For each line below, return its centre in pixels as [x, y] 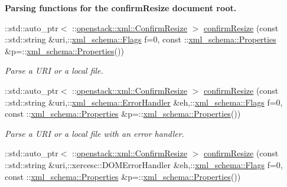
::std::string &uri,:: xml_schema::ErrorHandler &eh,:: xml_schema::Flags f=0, [144, 102]
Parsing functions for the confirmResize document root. [121, 8]
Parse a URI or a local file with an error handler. [94, 133]
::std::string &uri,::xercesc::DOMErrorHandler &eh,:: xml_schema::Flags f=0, [144, 164]
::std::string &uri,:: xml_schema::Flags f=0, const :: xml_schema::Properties [141, 39]
